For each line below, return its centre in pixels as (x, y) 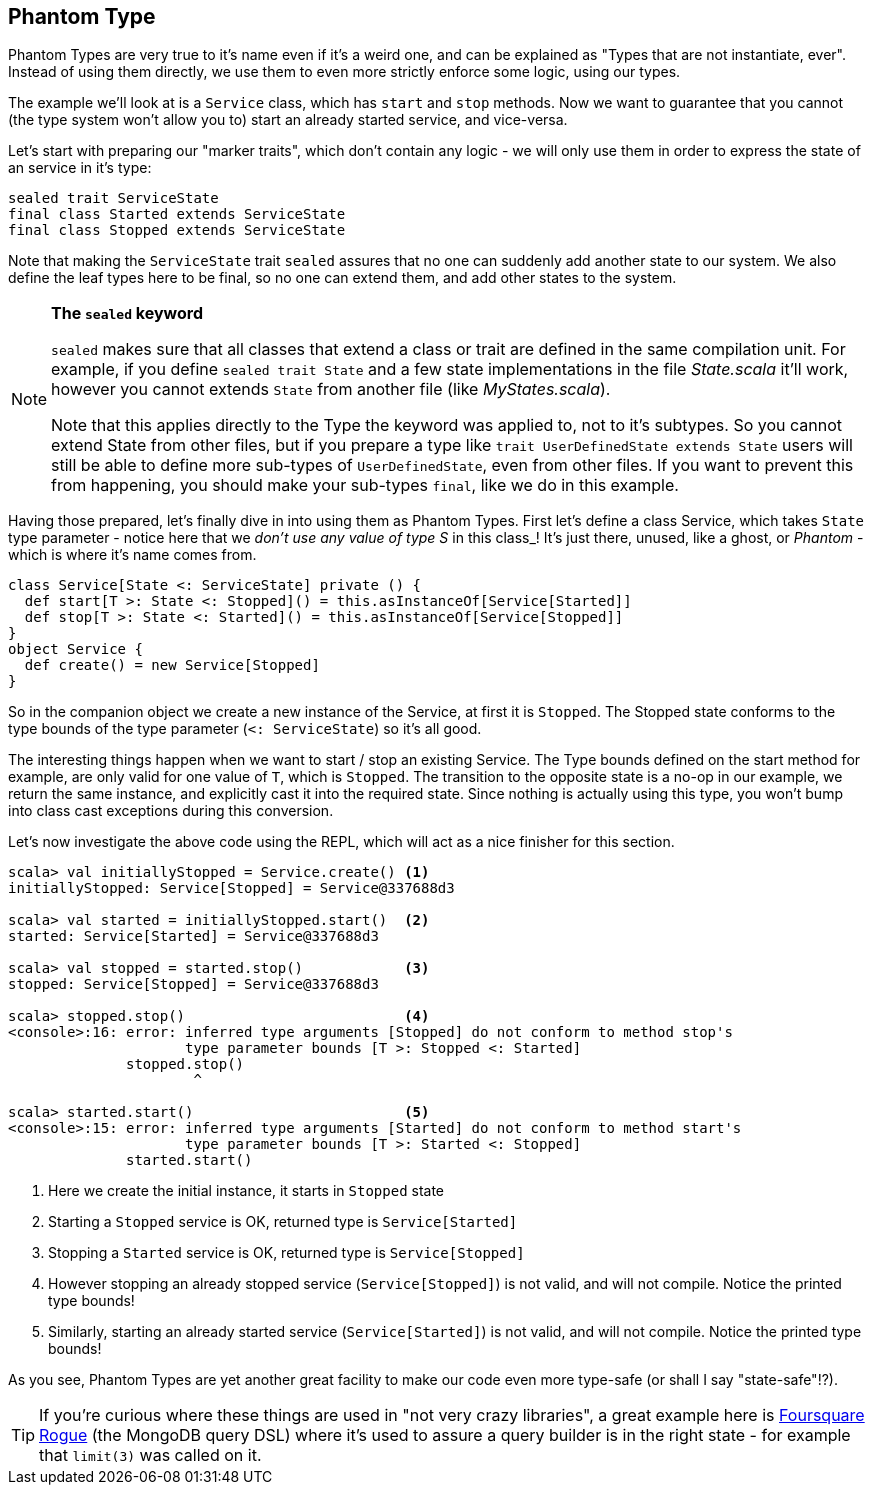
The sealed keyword (127, 313)
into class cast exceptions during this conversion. (171, 811)
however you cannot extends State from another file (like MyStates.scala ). (331, 389)
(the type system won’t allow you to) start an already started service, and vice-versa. (288, 120)
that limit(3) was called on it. (150, 1455)
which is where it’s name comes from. (132, 555)
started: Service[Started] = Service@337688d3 (193, 936)
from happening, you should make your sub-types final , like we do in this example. (365, 485)
